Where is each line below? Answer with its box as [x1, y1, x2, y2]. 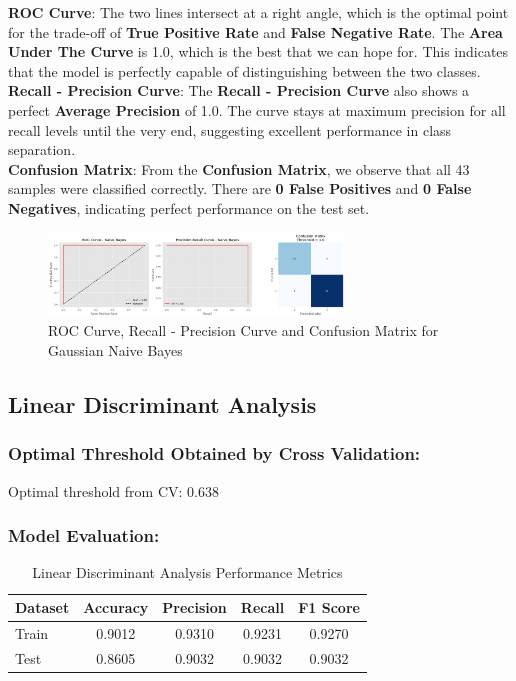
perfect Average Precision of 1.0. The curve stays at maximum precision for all [8, 99, 506, 120]
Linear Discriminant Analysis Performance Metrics [32, 562, 343, 583]
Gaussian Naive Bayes [48, 340, 183, 361]
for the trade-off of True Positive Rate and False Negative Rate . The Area [8, 21, 503, 42]
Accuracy [83, 597, 149, 618]
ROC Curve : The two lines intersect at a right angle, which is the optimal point [8, 2, 509, 22]
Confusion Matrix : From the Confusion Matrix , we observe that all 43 [8, 158, 470, 179]
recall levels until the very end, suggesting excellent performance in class [8, 119, 452, 140]
